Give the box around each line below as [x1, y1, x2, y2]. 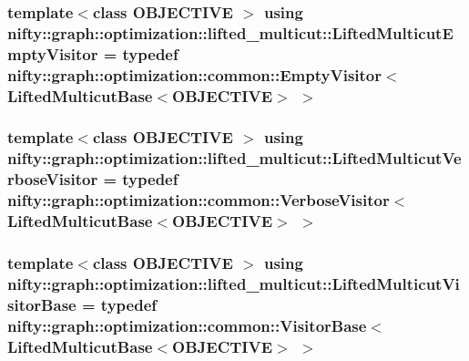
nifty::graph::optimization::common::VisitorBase [7, 314, 367, 336]
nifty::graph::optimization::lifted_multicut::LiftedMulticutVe [7, 147, 462, 170]
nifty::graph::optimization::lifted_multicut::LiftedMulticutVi [7, 272, 460, 294]
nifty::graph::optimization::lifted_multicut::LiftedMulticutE [7, 21, 454, 44]
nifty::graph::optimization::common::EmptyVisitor [7, 63, 382, 86]
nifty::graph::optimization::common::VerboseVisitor [7, 189, 390, 211]
